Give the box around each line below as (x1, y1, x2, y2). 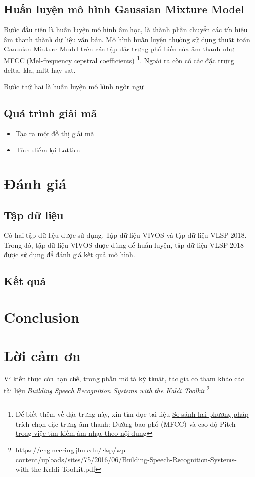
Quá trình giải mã (4, 105, 97, 120)
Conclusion (4, 307, 80, 327)
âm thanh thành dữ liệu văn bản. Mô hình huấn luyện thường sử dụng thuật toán (4, 34, 250, 44)
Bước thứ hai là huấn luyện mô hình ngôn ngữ (4, 81, 144, 91)
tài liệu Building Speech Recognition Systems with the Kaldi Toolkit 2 (4, 384, 210, 395)
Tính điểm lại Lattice (15, 145, 80, 155)
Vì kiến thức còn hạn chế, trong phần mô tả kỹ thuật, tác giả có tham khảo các (4, 374, 244, 384)
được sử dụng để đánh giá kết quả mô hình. (4, 249, 135, 259)
